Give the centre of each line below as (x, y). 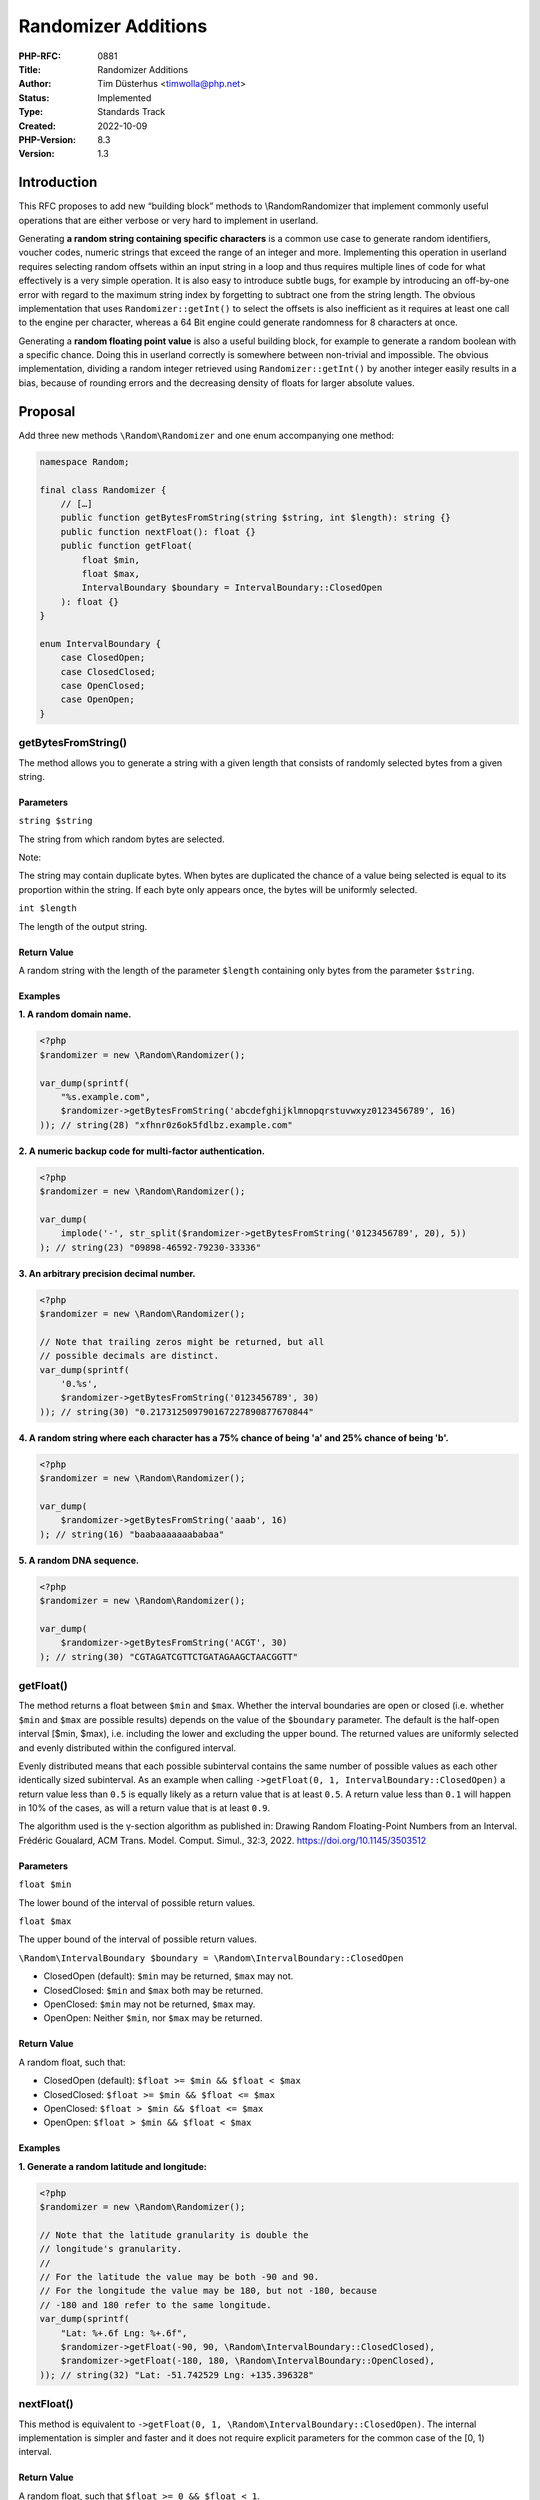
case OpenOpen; (97, 699)
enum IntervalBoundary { (100, 643)
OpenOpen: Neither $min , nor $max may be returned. (153, 2018)
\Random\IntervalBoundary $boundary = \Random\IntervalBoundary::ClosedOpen (211, 1958)
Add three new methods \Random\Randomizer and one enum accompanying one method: (206, 435)
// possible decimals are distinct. (129, 1356)
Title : (30, 69)
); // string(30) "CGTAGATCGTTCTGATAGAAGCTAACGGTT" (169, 1656)
